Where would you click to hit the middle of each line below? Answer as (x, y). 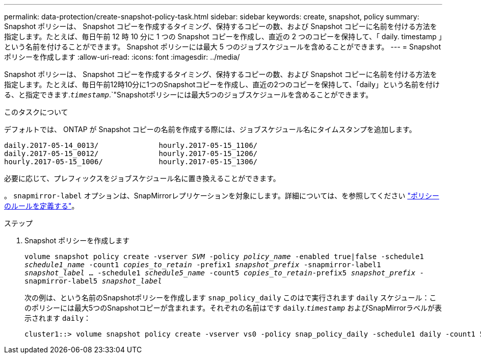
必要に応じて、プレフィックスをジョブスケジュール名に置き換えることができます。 (142, 178)
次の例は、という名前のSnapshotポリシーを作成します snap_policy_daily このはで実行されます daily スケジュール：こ (231, 298)
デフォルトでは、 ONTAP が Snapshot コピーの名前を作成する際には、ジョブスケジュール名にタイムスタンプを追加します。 (210, 129)
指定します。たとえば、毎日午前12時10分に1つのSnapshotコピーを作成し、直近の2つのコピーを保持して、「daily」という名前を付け (222, 84)
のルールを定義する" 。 (42, 206)
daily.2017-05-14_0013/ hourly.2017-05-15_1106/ (131, 145)
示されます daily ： (58, 318)
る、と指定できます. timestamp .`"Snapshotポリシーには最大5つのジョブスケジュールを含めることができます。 (189, 95)
